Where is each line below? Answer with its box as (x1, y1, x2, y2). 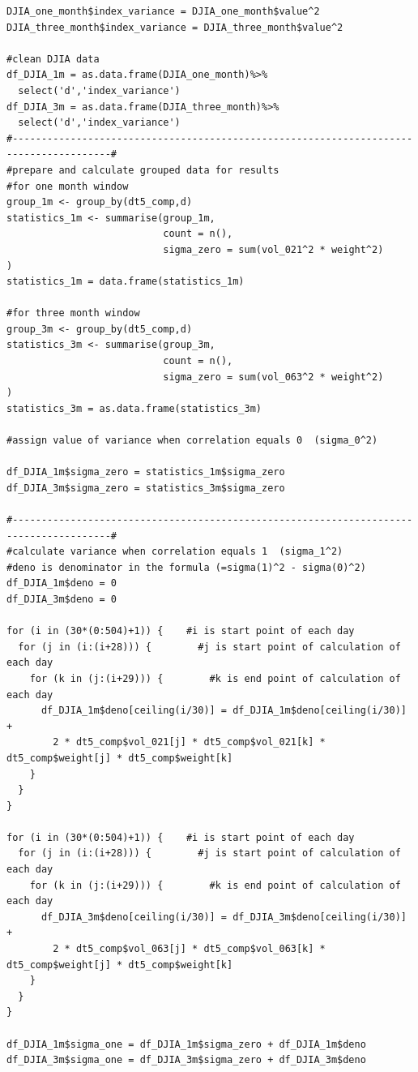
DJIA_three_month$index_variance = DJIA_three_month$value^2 (6, 21, 343, 33)
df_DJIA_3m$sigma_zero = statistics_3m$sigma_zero (6, 482, 285, 494)
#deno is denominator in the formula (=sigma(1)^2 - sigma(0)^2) (6, 561, 366, 573)
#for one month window (6, 180, 129, 192)
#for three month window (6, 307, 140, 319)
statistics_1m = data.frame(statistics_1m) (6, 276, 245, 288)
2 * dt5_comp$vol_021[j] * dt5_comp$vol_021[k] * (53, 736, 326, 748)
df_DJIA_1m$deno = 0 (6, 577, 117, 590)
